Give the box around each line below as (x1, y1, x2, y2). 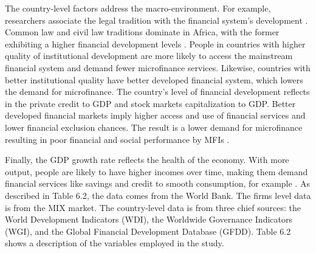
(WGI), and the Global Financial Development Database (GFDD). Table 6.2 (5, 224, 291, 237)
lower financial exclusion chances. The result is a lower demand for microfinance (5, 120, 303, 133)
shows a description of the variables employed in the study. (5, 237, 224, 249)
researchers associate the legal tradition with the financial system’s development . (5, 13, 308, 26)
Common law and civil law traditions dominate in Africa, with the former (5, 26, 280, 38)
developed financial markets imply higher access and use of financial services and (5, 109, 306, 122)
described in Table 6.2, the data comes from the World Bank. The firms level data (5, 189, 311, 201)
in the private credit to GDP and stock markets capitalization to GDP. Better (5, 97, 296, 109)
